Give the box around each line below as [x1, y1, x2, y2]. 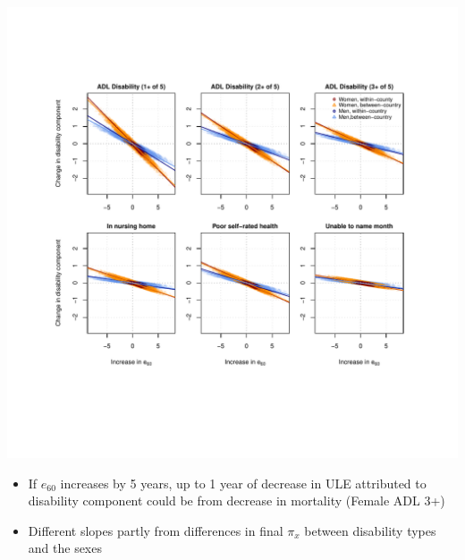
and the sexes [28, 539, 102, 557]
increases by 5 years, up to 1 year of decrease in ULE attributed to [60, 473, 427, 492]
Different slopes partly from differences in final [28, 521, 283, 539]
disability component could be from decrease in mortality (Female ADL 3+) [28, 491, 445, 510]
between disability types [304, 521, 436, 539]
